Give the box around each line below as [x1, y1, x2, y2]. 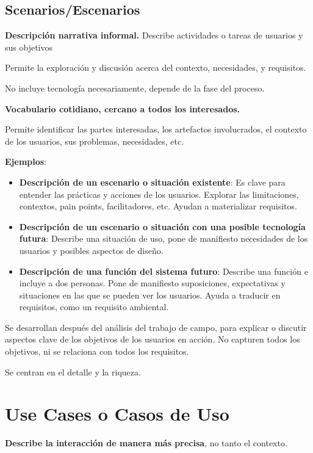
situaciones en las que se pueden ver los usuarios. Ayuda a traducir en [19, 288, 281, 301]
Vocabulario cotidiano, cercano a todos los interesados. [5, 102, 240, 115]
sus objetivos [5, 40, 53, 53]
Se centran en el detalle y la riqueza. [5, 365, 141, 378]
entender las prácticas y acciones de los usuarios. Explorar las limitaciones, [19, 187, 299, 200]
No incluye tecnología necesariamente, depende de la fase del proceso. [5, 81, 265, 94]
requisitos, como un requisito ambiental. [19, 300, 169, 313]
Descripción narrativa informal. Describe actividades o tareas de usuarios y [5, 29, 303, 42]
